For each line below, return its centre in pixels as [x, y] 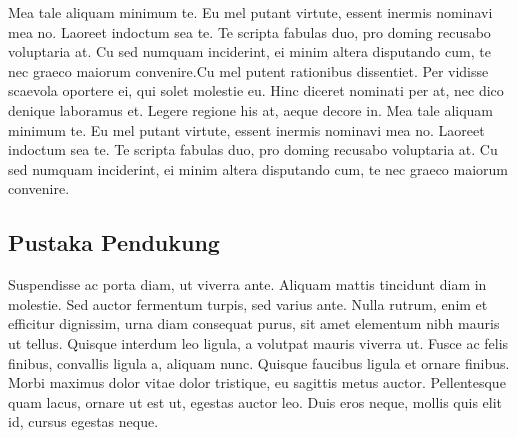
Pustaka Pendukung [114, 242]
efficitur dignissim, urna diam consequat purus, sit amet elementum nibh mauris [254, 323]
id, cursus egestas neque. [83, 421]
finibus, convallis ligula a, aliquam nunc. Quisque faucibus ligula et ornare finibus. [259, 362]
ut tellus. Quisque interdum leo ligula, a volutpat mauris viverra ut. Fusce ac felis [258, 342]
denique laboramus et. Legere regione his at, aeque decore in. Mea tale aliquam [251, 109]
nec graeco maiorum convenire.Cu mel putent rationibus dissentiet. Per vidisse [248, 70]
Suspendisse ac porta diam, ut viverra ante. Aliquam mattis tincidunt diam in [247, 284]
